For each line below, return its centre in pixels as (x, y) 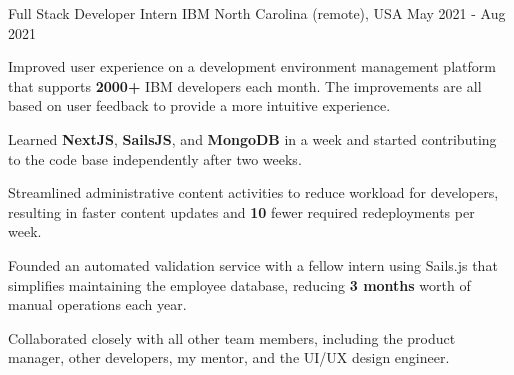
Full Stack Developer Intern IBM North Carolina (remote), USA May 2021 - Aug (257, 13)
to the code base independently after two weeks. (155, 158)
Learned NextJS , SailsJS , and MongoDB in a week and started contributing (252, 138)
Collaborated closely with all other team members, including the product (232, 337)
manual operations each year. (97, 304)
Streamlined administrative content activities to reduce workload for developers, (253, 192)
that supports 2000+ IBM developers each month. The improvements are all (245, 85)
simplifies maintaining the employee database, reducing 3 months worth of (239, 284)
